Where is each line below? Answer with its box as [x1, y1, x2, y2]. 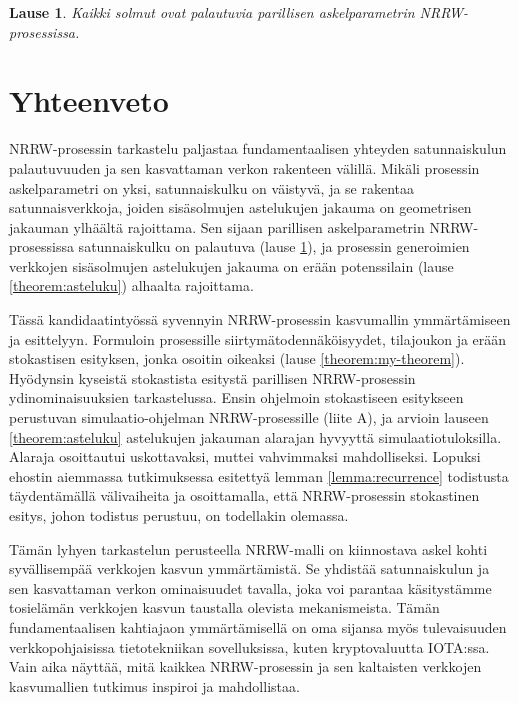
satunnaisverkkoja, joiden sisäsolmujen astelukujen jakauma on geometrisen [9, 197, 472, 218]
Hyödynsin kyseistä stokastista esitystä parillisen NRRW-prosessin [9, 367, 416, 388]
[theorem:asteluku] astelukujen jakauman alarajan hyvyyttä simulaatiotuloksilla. [9, 426, 502, 447]
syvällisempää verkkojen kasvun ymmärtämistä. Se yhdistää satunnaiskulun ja [9, 558, 490, 579]
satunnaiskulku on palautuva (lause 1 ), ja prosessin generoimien [78, 236, 470, 257]
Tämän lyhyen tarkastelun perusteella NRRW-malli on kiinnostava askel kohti [9, 538, 488, 559]
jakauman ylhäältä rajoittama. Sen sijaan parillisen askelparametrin [9, 216, 425, 237]
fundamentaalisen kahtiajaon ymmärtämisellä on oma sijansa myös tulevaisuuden [9, 616, 507, 637]
